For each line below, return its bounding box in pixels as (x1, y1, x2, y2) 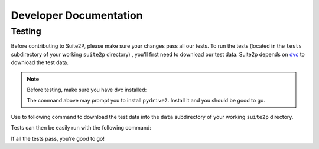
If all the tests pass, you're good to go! (11, 135, 105, 142)
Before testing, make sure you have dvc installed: (27, 86, 147, 93)
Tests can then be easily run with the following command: (11, 124, 152, 131)
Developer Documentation (11, 9, 143, 22)
